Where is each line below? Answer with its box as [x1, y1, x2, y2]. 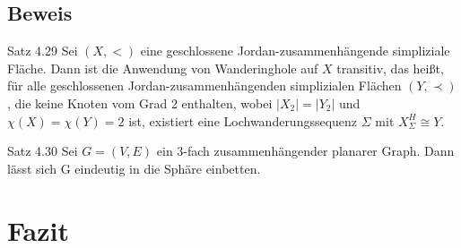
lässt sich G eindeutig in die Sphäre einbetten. [7, 158, 261, 177]
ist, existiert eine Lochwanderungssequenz [128, 111, 358, 130]
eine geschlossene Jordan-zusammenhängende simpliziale [140, 41, 450, 60]
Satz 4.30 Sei [7, 141, 78, 160]
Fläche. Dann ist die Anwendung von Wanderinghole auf [7, 58, 318, 77]
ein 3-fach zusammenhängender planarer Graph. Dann [156, 141, 455, 160]
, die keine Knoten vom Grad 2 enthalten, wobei [7, 93, 273, 112]
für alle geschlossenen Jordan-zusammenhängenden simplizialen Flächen [7, 76, 402, 95]
